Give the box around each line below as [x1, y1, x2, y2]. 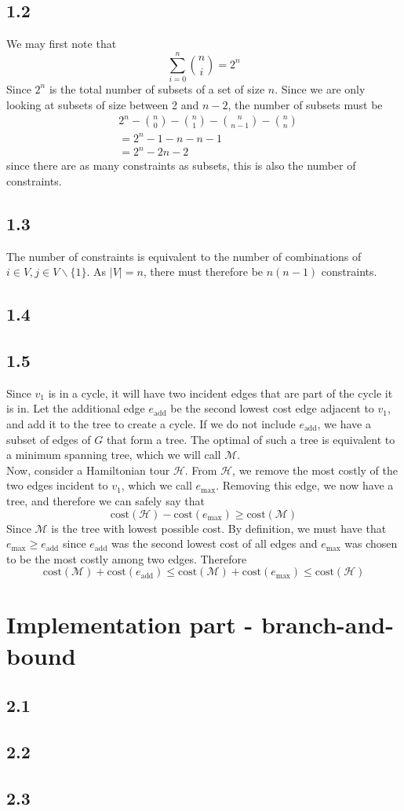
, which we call [121, 477, 192, 494]
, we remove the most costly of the [232, 461, 399, 478]
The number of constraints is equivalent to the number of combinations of [6, 248, 362, 264]
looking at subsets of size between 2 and [6, 96, 199, 112]
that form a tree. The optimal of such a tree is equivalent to [106, 431, 395, 447]
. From [184, 461, 217, 478]
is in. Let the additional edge [6, 400, 145, 417]
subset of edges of [6, 431, 91, 447]
